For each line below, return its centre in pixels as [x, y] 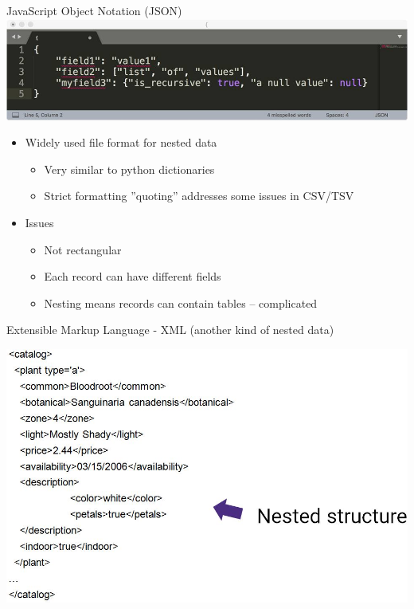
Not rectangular [83, 249]
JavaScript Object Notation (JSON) [94, 10]
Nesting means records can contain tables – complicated [181, 303]
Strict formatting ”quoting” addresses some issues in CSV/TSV [199, 196]
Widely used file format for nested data [121, 142]
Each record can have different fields [133, 276]
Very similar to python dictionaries [129, 169]
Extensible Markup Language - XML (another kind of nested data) [170, 330]
